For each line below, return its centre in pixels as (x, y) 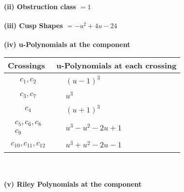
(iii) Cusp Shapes (33, 25)
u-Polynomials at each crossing (117, 65)
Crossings (26, 65)
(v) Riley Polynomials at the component (73, 184)
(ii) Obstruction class (40, 6)
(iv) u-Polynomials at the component (67, 44)
